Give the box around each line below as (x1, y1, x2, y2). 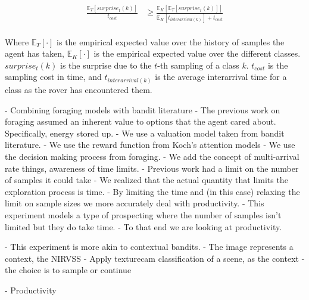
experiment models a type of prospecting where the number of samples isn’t (5, 208, 282, 221)
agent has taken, (5, 47, 65, 60)
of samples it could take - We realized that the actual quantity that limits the (5, 174, 288, 186)
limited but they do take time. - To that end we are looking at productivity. (5, 220, 282, 233)
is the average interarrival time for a (155, 70, 287, 83)
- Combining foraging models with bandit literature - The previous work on (5, 103, 280, 116)
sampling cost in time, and (5, 70, 102, 83)
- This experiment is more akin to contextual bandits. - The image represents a (5, 240, 294, 253)
